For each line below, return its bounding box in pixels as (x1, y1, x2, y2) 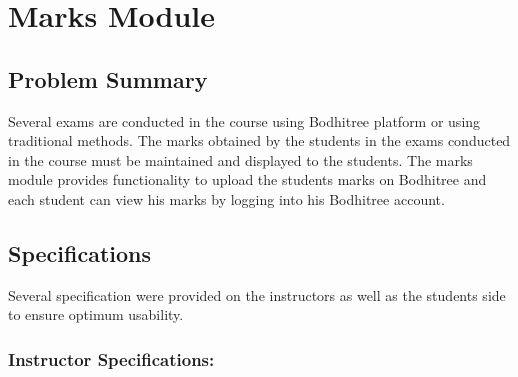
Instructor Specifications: (8, 346, 215, 371)
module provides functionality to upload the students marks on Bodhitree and (8, 169, 487, 190)
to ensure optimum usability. (8, 304, 184, 325)
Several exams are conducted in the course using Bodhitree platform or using (8, 110, 481, 131)
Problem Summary (8, 63, 208, 94)
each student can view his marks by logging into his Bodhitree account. (8, 188, 445, 209)
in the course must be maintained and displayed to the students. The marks (8, 149, 473, 170)
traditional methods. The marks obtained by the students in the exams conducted (8, 130, 511, 151)
